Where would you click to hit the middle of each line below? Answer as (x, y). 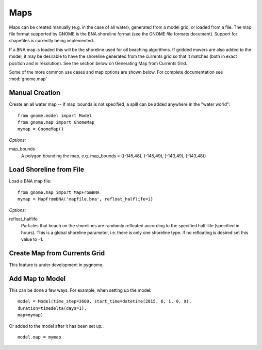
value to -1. (32, 239)
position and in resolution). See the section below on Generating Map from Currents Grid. (98, 63)
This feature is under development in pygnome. (56, 265)
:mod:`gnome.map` (28, 79)
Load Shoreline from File (47, 170)
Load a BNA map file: (30, 181)
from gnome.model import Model (55, 116)
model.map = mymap (40, 337)
